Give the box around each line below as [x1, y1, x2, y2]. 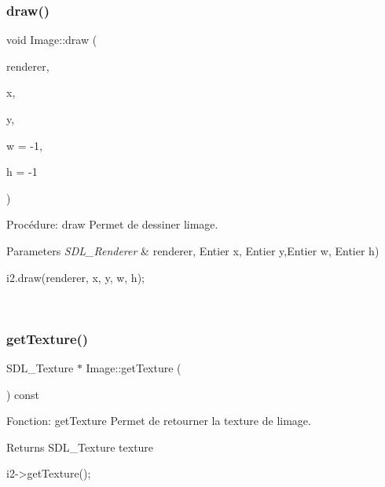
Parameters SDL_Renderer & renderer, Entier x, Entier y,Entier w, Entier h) [6, 242, 379, 258]
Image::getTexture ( [86, 359, 181, 375]
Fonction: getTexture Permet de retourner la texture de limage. [6, 412, 311, 429]
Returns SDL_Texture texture [6, 438, 154, 455]
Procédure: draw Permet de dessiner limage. [6, 216, 218, 233]
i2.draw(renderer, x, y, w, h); [6, 269, 145, 285]
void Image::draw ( [6, 31, 97, 48]
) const [6, 386, 40, 402]
